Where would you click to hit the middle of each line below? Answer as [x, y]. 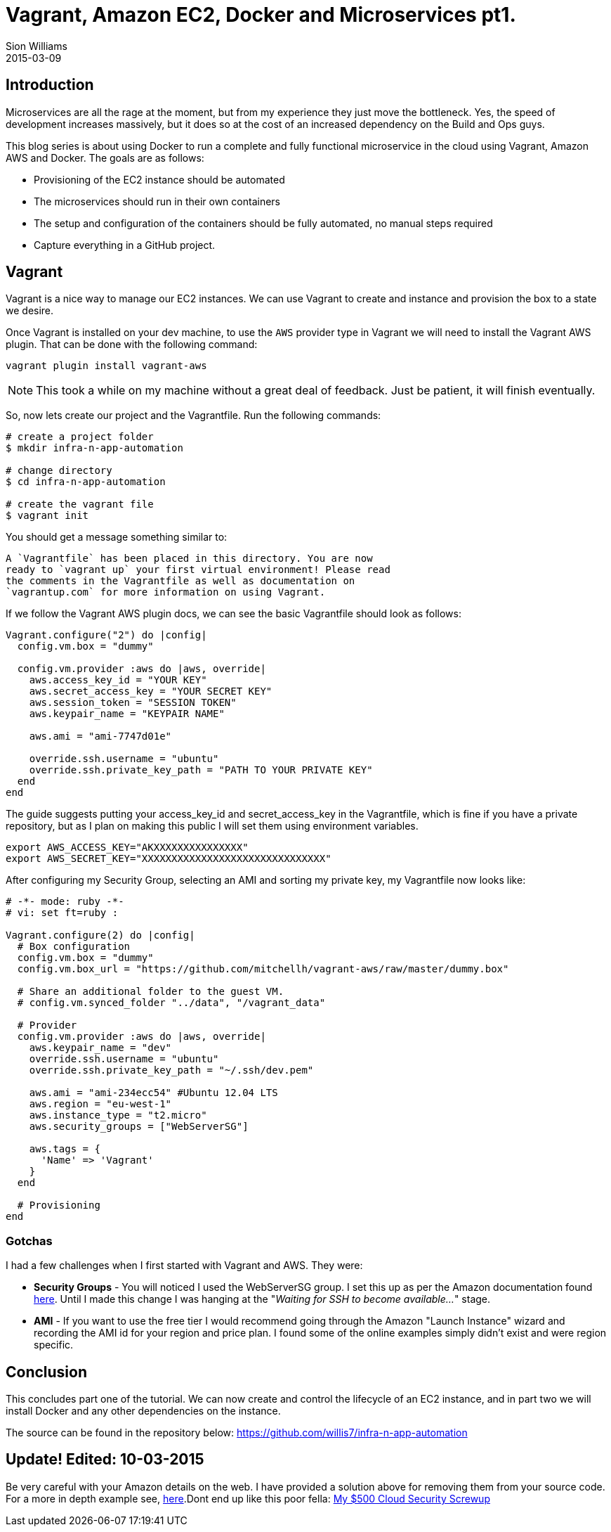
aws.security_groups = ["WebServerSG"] [139, 1127]
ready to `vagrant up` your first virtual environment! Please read [198, 570]
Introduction [50, 85]
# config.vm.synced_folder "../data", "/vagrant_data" [171, 1003]
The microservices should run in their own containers [157, 201]
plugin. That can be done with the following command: [132, 345]
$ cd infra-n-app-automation [86, 482]
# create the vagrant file [80, 504]
